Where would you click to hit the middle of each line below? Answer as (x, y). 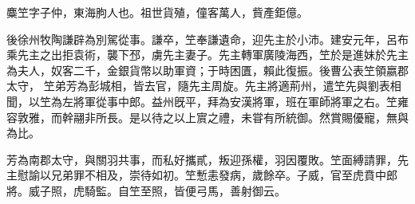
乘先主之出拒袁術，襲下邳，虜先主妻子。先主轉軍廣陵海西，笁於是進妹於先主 (207, 55)
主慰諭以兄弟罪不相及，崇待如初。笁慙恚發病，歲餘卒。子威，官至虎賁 (191, 175)
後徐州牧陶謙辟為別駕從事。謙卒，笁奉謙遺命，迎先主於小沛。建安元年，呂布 (207, 39)
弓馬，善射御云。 (241, 190)
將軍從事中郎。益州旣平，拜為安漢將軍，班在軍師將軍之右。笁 (235, 101)
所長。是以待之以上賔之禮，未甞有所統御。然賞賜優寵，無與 (252, 117)
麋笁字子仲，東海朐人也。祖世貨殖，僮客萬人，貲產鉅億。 (157, 12)
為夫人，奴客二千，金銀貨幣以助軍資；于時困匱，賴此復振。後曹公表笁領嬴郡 (207, 70)
